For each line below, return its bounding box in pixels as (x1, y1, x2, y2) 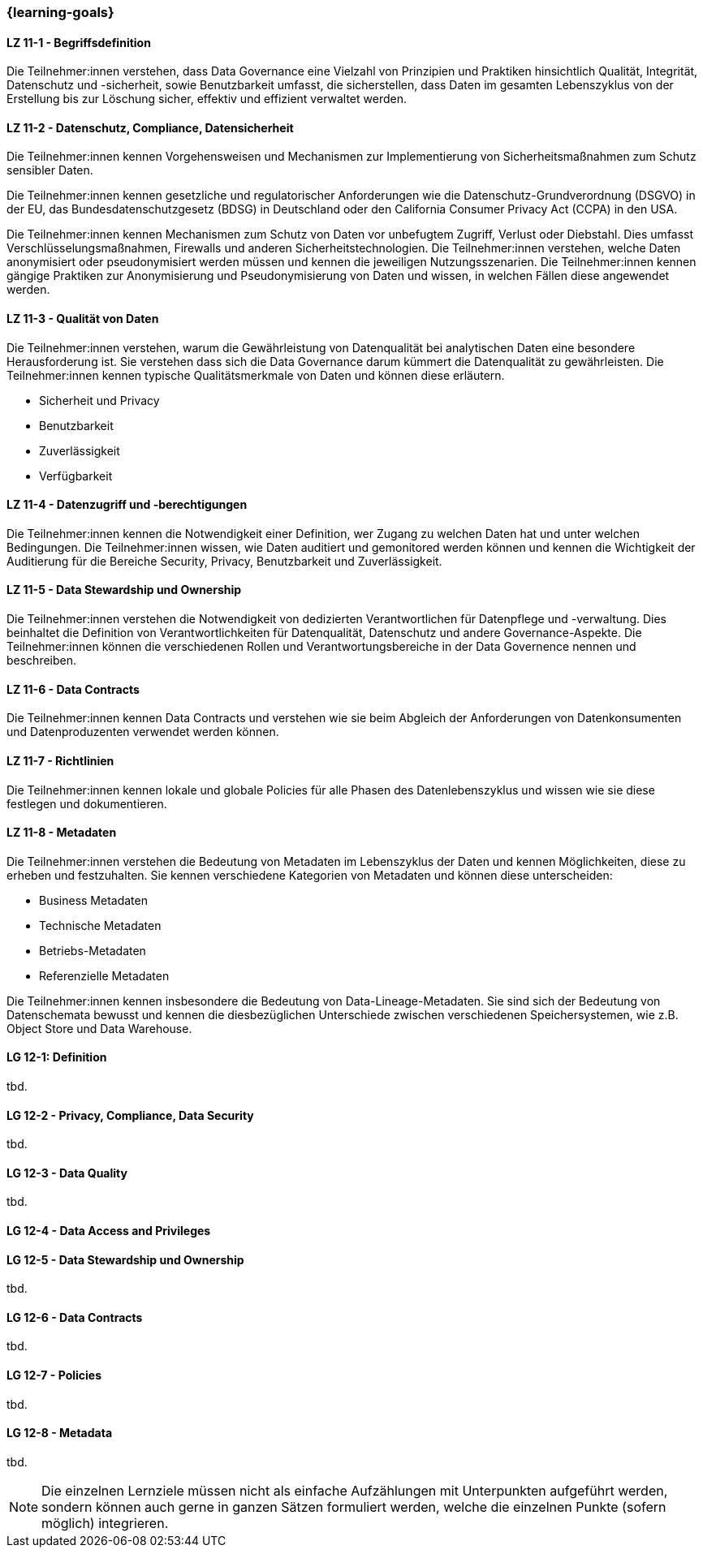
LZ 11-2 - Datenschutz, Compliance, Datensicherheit (6, 120, 294, 135)
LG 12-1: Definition (6, 1050, 107, 1065)
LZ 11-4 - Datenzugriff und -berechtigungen (6, 497, 248, 512)
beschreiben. (6, 653, 77, 668)
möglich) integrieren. (41, 1514, 169, 1531)
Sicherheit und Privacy (39, 393, 160, 407)
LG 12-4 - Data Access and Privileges (6, 1224, 211, 1238)
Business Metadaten (39, 893, 148, 907)
